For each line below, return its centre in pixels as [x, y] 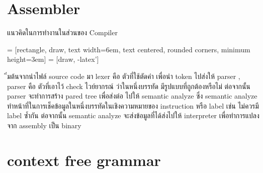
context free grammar [84, 160]
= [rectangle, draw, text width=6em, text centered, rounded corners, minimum [129, 49]
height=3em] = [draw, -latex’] [53, 59]
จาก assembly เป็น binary [44, 125]
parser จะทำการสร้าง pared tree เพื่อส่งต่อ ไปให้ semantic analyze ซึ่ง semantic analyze [132, 96]
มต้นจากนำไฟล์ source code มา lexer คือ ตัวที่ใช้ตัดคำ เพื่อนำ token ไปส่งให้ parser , [124, 76]
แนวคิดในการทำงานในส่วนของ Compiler [62, 32]
